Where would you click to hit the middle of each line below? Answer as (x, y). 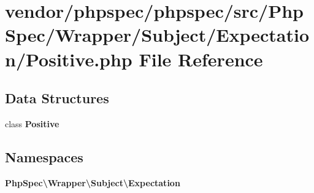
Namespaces (44, 156)
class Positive (32, 123)
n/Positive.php (69, 59)
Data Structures (57, 98)
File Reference (201, 59)
